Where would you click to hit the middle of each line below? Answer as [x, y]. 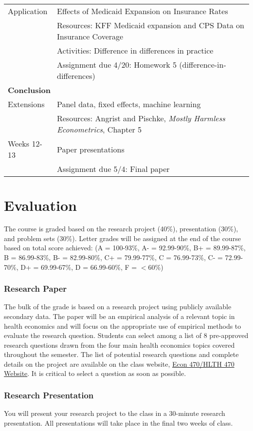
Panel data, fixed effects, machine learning [129, 104]
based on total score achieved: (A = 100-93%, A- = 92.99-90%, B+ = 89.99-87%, [125, 248]
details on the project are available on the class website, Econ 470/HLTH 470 [119, 364]
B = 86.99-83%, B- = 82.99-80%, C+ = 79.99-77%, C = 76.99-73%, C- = [113, 257]
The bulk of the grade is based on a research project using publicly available [118, 307]
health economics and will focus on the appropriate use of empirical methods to [123, 326]
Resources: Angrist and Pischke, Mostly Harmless [141, 118]
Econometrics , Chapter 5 [99, 129]
